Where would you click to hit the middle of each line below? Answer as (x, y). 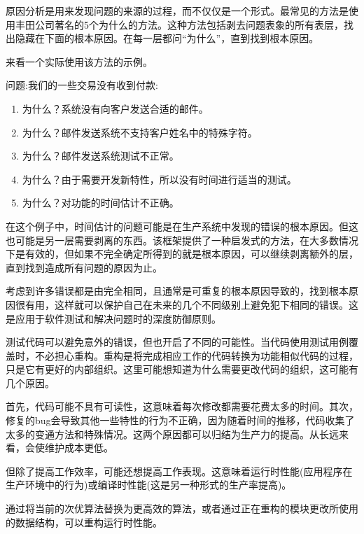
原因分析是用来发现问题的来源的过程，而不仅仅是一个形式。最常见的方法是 (177, 10)
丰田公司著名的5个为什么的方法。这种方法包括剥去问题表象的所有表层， (179, 24)
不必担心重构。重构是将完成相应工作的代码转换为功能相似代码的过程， (196, 355)
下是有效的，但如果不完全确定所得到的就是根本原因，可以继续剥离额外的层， (182, 254)
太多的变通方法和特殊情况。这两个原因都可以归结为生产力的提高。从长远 (172, 434)
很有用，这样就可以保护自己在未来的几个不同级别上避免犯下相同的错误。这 (187, 304)
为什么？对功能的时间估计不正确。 (100, 203)
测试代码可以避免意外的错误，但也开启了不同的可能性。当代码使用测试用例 (177, 342)
